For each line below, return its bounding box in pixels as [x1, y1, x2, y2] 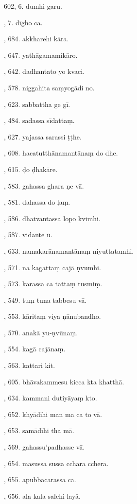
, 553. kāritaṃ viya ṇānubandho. [4, 311, 101, 321]
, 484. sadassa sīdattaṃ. [4, 115, 75, 125]
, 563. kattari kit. [4, 360, 55, 370]
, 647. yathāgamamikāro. [4, 50, 78, 60]
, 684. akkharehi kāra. [4, 34, 69, 44]
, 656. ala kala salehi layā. [4, 490, 81, 501]
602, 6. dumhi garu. [4, 1, 62, 11]
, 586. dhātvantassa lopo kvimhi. [4, 213, 101, 223]
